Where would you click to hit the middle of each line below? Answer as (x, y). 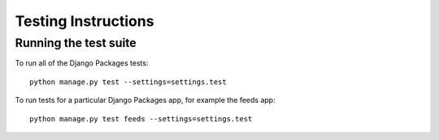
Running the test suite (76, 43)
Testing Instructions (85, 21)
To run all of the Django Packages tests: (82, 63)
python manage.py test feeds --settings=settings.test (141, 119)
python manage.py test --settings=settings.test (128, 82)
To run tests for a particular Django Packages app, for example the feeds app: (145, 100)
